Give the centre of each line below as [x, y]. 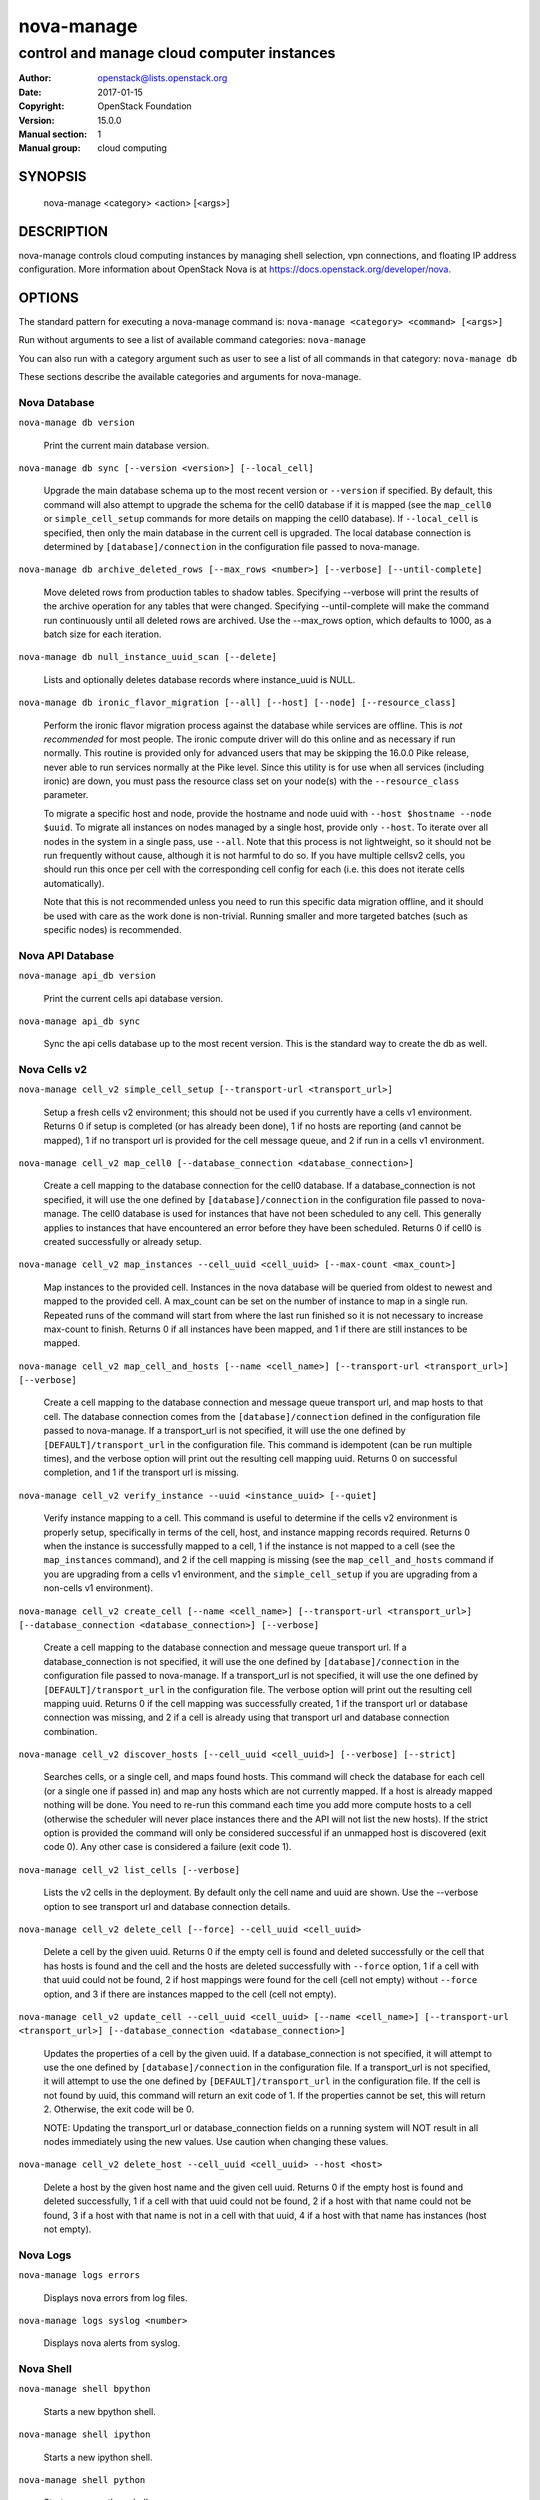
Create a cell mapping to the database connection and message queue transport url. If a [225, 1647]
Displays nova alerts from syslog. [112, 2343]
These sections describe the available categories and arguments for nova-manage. [190, 377]
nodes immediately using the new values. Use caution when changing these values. [216, 2142]
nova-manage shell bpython [84, 2389]
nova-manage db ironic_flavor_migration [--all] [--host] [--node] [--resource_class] [237, 703]
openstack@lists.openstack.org [162, 78]
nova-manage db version [76, 423]
